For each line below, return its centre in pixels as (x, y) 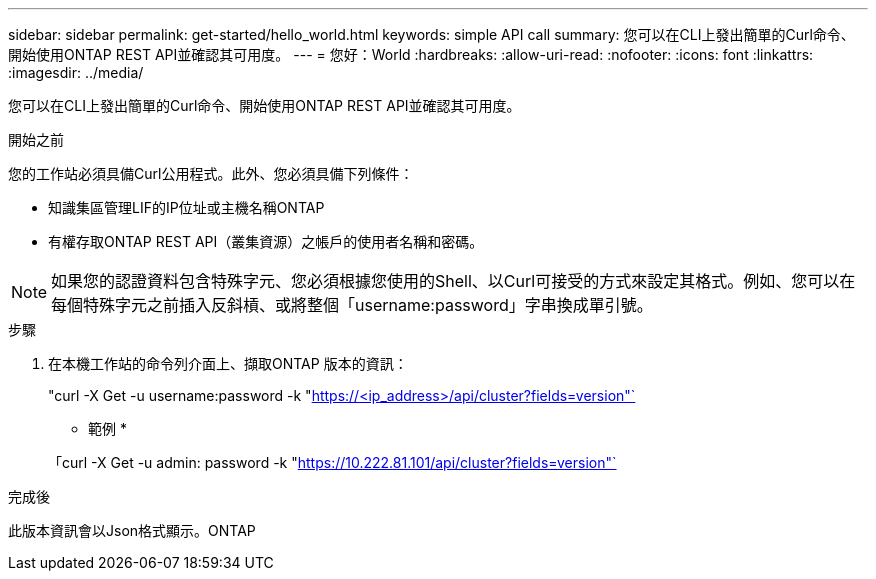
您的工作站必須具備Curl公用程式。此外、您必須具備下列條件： (211, 173)
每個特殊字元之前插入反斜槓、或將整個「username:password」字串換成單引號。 (352, 305)
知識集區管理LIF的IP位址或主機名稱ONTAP (186, 207)
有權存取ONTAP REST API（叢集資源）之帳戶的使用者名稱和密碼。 (266, 241)
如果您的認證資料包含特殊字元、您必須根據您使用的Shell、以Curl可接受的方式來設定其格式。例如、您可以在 (453, 281)
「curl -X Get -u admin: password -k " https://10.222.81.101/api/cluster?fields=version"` (332, 462)
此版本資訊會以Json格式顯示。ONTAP (132, 530)
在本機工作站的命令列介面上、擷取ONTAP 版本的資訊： (228, 363)
